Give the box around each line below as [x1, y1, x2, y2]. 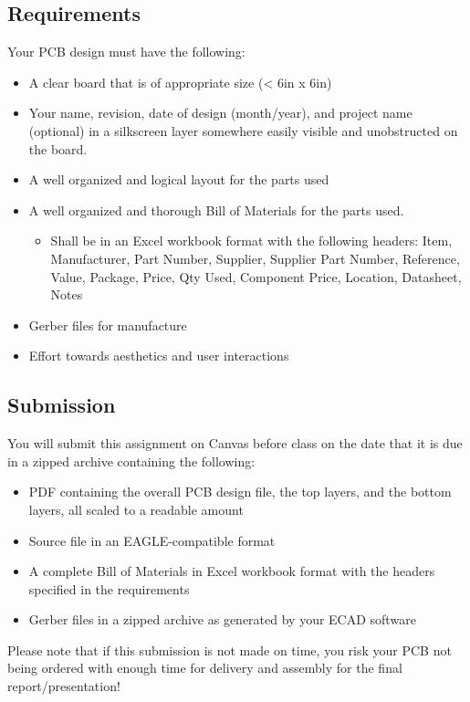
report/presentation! [7, 676, 120, 696]
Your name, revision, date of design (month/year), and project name [28, 103, 413, 122]
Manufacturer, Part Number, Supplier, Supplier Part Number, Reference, [50, 248, 460, 267]
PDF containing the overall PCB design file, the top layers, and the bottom [28, 482, 452, 501]
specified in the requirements [28, 579, 190, 598]
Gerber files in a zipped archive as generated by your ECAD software [28, 610, 416, 629]
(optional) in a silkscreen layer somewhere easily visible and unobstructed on [28, 120, 458, 140]
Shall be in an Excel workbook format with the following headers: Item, [50, 231, 453, 250]
